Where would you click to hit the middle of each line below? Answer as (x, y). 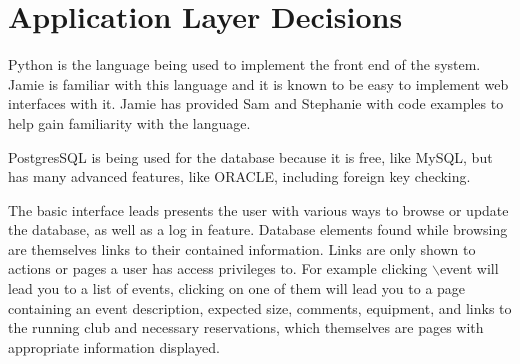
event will (469, 268)
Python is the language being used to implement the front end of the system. (244, 64)
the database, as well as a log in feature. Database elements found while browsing (258, 229)
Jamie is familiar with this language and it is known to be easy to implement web (258, 83)
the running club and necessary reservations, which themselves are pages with (246, 327)
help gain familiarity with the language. (129, 122)
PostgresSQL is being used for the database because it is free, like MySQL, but (250, 156)
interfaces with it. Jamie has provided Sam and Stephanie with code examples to (256, 103)
